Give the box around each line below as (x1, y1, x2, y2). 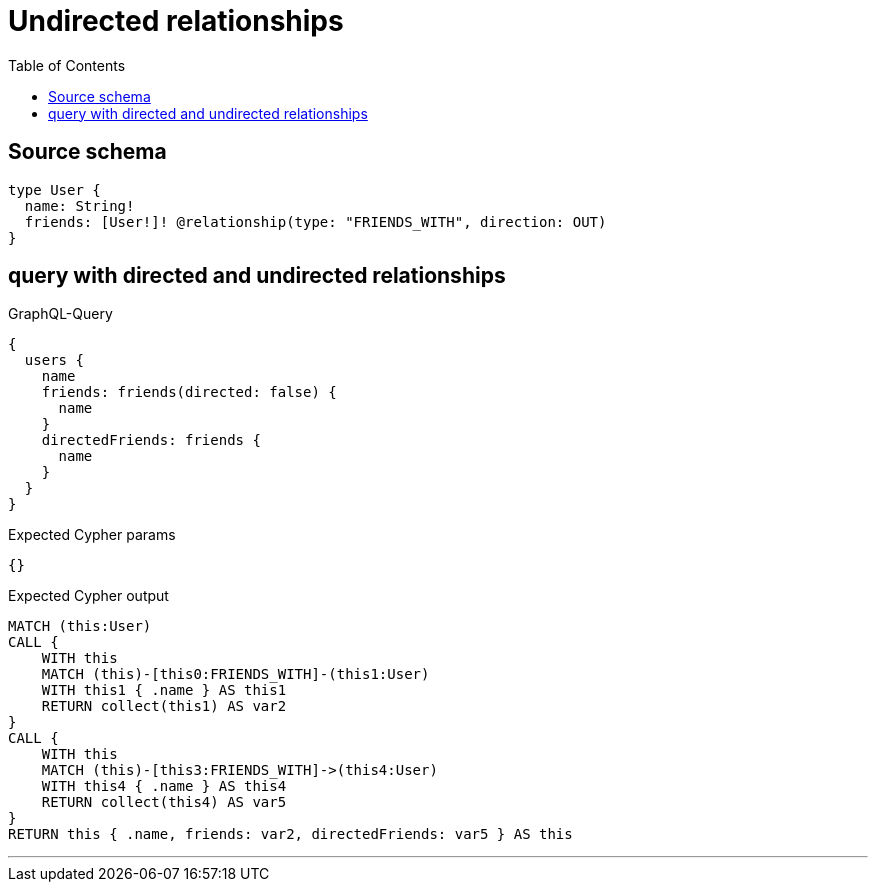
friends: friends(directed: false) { (41, 384, 337, 401)
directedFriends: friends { (41, 432, 261, 449)
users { (24, 352, 84, 369)
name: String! (24, 197, 135, 214)
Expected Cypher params (8, 526, 176, 544)
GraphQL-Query (8, 305, 113, 323)
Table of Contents (8, 56, 126, 74)
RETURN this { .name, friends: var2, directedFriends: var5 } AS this (8, 826, 573, 843)
